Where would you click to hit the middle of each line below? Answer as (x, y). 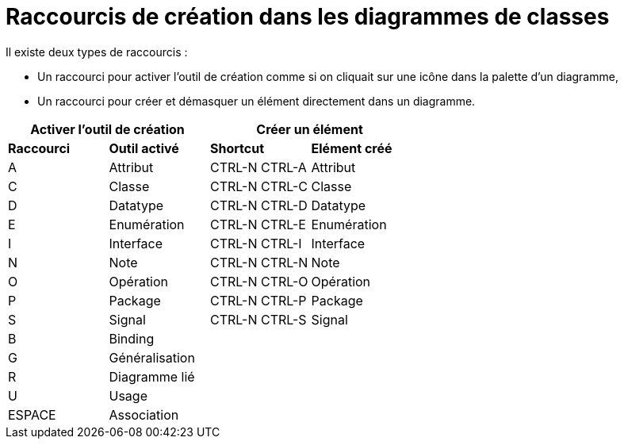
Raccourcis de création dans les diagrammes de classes (308, 17)
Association (144, 414)
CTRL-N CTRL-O (259, 281)
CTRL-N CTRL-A (258, 167)
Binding (132, 338)
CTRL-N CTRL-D (259, 205)
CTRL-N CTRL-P (258, 300)
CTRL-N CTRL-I (256, 243)
